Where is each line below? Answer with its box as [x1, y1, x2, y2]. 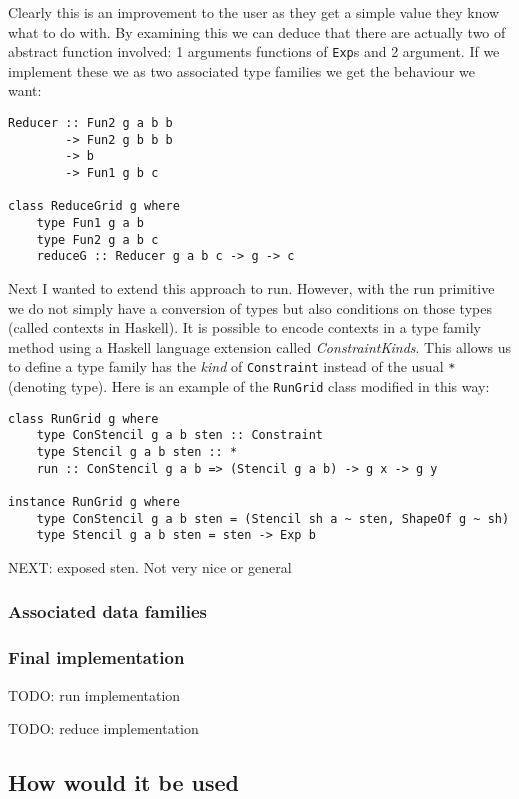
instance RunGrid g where [8, 494, 180, 509]
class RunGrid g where [8, 411, 159, 426]
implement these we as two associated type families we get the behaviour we [8, 60, 475, 81]
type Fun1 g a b [36, 215, 145, 230]
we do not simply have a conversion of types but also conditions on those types [8, 297, 492, 318]
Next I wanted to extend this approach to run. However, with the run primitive [8, 277, 495, 298]
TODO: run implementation [8, 684, 181, 705]
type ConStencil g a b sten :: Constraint [36, 428, 323, 443]
